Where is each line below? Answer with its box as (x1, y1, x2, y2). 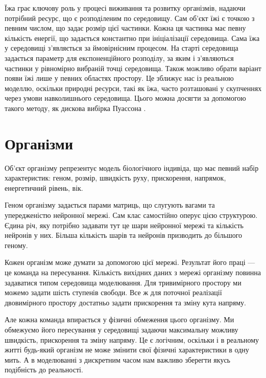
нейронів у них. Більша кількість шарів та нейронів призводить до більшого (5, 230, 243, 240)
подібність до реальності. (5, 364, 83, 375)
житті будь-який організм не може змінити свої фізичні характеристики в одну (5, 344, 249, 355)
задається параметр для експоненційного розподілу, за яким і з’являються (5, 52, 234, 63)
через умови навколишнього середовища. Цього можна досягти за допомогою (5, 93, 246, 103)
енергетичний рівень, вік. (5, 182, 83, 193)
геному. (5, 239, 28, 250)
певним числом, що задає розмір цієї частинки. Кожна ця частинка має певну (5, 23, 246, 33)
